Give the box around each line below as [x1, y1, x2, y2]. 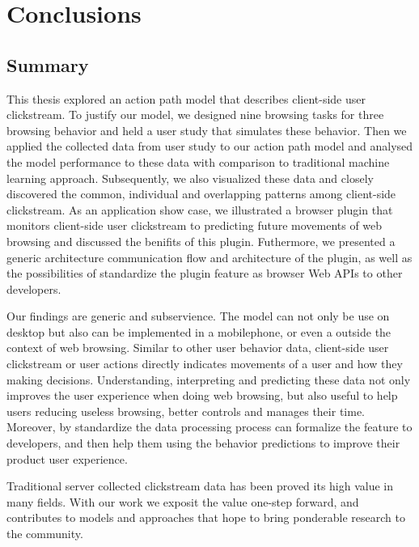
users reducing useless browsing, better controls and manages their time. [6, 402, 365, 419]
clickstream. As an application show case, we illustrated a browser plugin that [6, 201, 393, 218]
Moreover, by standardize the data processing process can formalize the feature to [6, 418, 413, 435]
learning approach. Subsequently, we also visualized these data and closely [6, 169, 374, 186]
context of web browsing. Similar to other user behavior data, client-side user [6, 339, 389, 356]
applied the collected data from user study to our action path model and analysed [6, 138, 413, 155]
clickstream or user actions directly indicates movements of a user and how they [6, 355, 403, 372]
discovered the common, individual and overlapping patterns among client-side [6, 185, 396, 202]
